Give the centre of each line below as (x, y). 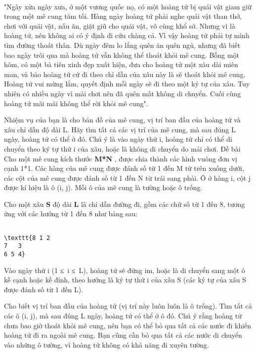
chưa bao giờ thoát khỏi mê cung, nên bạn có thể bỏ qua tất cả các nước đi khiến (128, 325)
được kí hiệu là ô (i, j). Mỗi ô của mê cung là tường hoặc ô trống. (103, 187)
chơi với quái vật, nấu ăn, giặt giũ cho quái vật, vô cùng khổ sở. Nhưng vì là (120, 25)
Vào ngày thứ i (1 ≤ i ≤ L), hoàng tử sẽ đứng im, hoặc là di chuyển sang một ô (125, 270)
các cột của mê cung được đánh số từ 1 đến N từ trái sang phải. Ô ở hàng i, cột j (128, 177)
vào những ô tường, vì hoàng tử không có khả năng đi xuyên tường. (107, 344)
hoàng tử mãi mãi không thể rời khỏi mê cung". (76, 103)
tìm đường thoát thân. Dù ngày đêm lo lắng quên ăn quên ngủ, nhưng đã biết (122, 45)
